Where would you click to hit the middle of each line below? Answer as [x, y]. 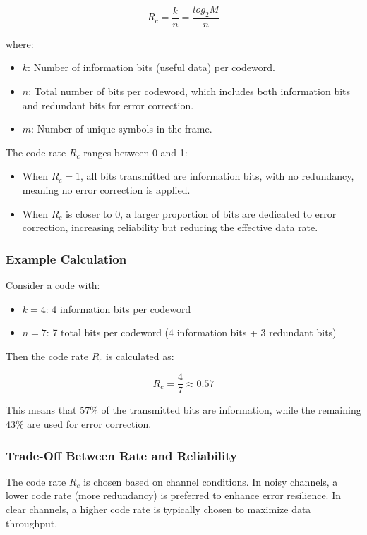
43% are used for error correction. [79, 424]
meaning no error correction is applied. [106, 189]
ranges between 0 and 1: [136, 152]
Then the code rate [47, 356]
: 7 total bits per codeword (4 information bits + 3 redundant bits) [191, 332]
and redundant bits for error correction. [108, 105]
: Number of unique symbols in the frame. [122, 129]
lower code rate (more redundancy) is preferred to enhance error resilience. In [174, 495]
